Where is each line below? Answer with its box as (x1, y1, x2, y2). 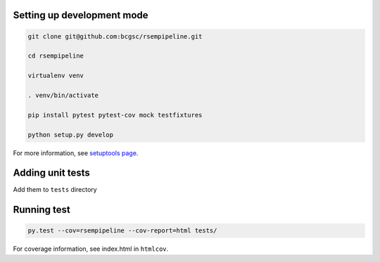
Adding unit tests (13, 167, 91, 179)
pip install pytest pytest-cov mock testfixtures (27, 111, 203, 119)
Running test (13, 204, 70, 216)
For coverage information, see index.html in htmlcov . (13, 244, 169, 253)
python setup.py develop (27, 131, 114, 138)
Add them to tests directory (13, 185, 98, 194)
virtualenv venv (27, 72, 84, 80)
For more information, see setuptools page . (13, 148, 139, 157)
